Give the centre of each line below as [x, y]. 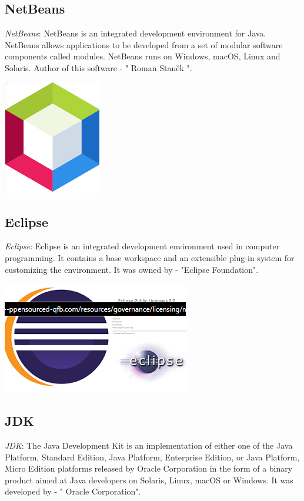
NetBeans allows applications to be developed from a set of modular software [144, 44]
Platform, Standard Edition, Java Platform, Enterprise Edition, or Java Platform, [152, 457]
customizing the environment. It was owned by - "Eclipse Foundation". [132, 269]
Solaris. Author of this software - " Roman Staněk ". [98, 67]
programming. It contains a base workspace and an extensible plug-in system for [150, 257]
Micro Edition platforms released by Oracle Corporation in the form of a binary [149, 468]
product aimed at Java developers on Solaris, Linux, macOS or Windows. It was [149, 480]
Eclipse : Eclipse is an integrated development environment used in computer [142, 246]
